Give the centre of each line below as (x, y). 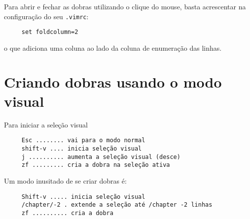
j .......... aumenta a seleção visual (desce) (101, 157)
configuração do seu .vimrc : (46, 16)
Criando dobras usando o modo (113, 81)
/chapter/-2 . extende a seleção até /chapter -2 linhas (117, 205)
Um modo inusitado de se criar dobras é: (65, 181)
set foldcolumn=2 (50, 32)
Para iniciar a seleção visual (46, 124)
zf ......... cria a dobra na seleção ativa (96, 165)
